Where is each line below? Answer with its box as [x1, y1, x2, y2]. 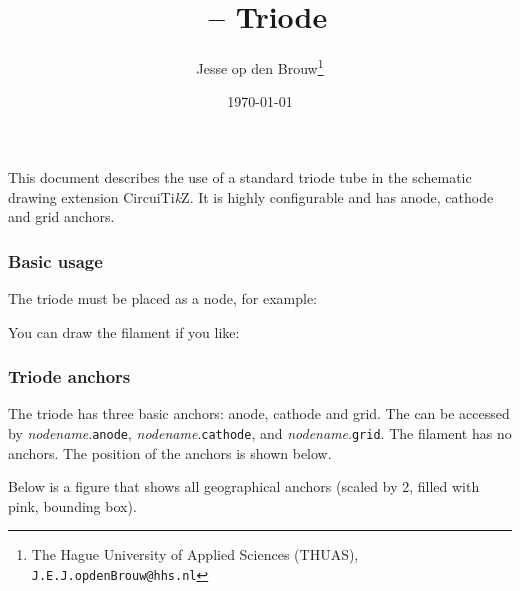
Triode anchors [8, 364, 131, 389]
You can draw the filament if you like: [8, 321, 240, 342]
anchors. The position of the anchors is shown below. [8, 442, 332, 463]
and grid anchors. [8, 206, 115, 227]
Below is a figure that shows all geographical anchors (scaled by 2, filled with [8, 476, 480, 497]
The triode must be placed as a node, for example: [8, 287, 317, 308]
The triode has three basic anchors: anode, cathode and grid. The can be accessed [8, 403, 510, 424]
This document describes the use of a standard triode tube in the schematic [8, 166, 472, 187]
